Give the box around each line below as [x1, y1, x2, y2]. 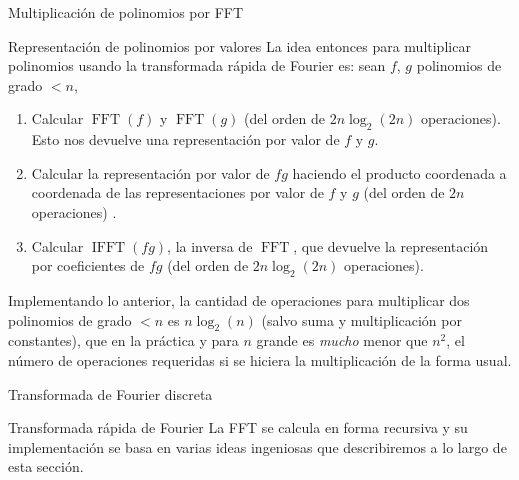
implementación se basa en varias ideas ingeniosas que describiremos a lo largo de [8, 436, 507, 457]
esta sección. [8, 456, 84, 477]
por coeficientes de [31, 255, 145, 276]
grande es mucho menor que [256, 330, 428, 351]
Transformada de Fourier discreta [8, 383, 213, 404]
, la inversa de [167, 235, 253, 256]
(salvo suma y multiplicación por [261, 309, 462, 330]
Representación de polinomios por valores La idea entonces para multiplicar [8, 35, 471, 56]
